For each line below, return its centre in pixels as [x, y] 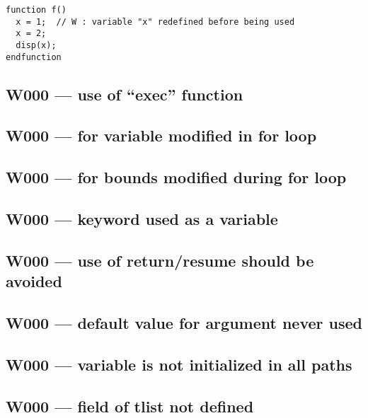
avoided [34, 281]
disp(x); [36, 45]
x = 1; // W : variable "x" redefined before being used [155, 22]
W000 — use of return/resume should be [160, 260]
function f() [36, 10]
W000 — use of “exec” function [125, 94]
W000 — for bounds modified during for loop [176, 177]
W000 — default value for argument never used [184, 322]
